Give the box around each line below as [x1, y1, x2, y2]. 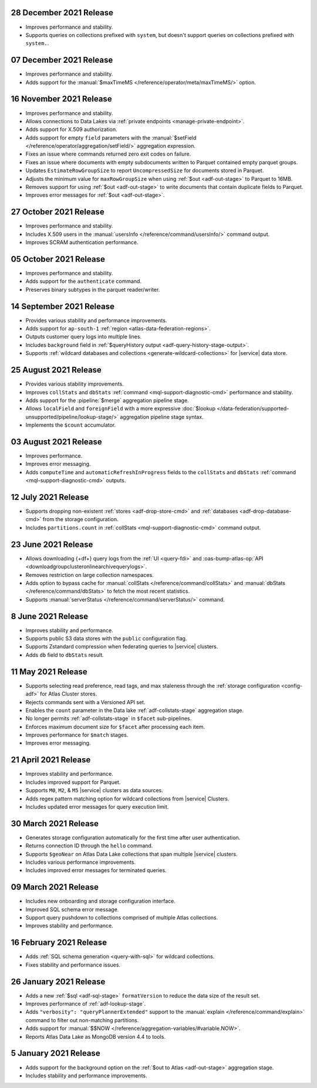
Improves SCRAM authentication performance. [25, 239, 139, 246]
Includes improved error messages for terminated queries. [25, 867, 167, 874]
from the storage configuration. [42, 516, 119, 523]
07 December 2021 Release [11, 55, 113, 65]
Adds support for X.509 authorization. [25, 126, 117, 133]
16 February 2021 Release [11, 938, 107, 948]
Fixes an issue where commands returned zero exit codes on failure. [25, 150, 191, 158]
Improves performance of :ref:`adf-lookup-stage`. [25, 1001, 146, 1008]
